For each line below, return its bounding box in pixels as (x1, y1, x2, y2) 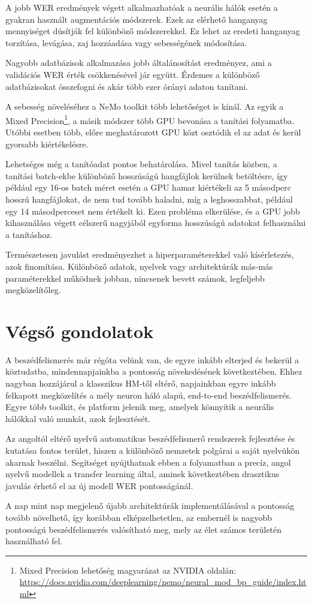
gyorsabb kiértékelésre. (5, 137, 89, 150)
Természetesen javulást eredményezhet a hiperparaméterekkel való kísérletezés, (5, 248, 294, 261)
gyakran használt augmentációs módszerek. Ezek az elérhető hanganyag (5, 13, 268, 25)
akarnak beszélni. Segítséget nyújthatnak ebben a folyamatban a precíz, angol (5, 456, 291, 468)
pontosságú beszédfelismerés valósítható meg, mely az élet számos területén (5, 523, 282, 535)
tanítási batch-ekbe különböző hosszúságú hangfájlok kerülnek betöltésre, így (5, 169, 288, 182)
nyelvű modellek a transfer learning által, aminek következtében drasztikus (5, 468, 280, 480)
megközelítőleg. (5, 284, 61, 296)
